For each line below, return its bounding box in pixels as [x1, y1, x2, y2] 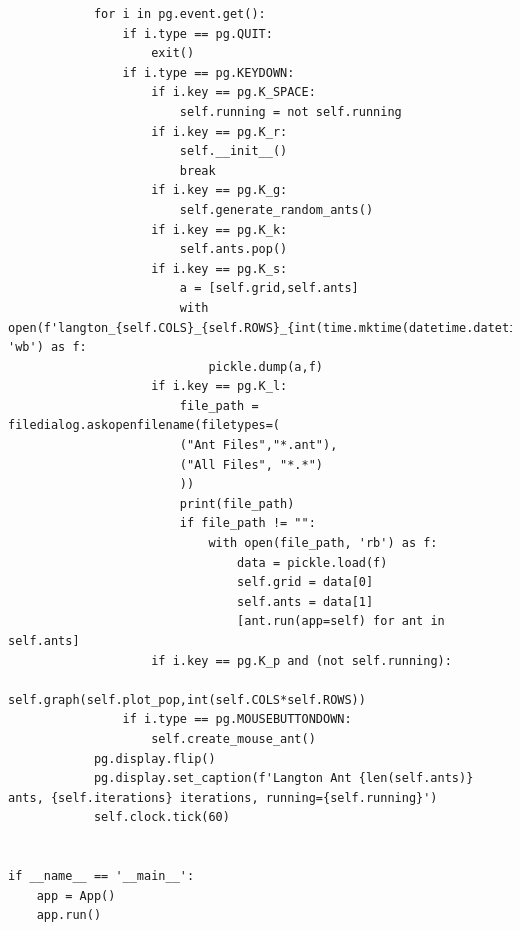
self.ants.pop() [179, 242, 288, 257]
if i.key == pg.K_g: [151, 183, 288, 198]
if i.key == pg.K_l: [151, 379, 288, 394]
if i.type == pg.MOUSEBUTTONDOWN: [122, 712, 352, 727]
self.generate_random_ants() [179, 202, 374, 217]
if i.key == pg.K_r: [151, 124, 288, 139]
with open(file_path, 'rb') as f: [208, 536, 438, 551]
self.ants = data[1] [237, 594, 374, 609]
